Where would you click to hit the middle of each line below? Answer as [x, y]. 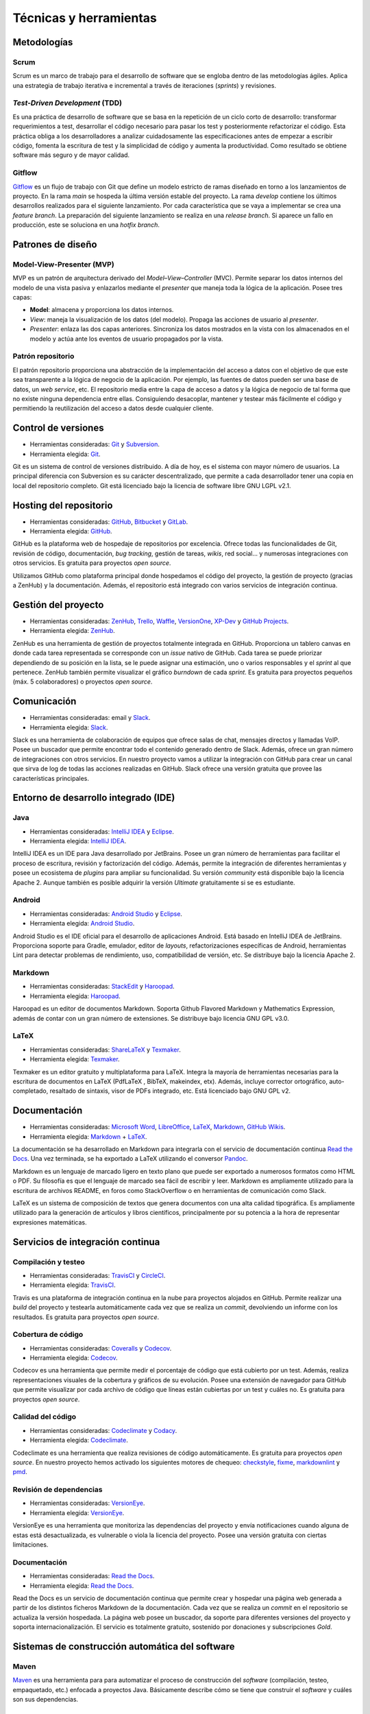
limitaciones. [30, 1545]
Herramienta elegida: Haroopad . [75, 996]
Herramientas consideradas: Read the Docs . [92, 1576]
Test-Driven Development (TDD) [67, 103]
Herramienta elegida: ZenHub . [73, 631]
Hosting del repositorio [63, 505]
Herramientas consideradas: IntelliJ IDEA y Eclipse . [102, 831]
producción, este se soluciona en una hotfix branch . [86, 225]
